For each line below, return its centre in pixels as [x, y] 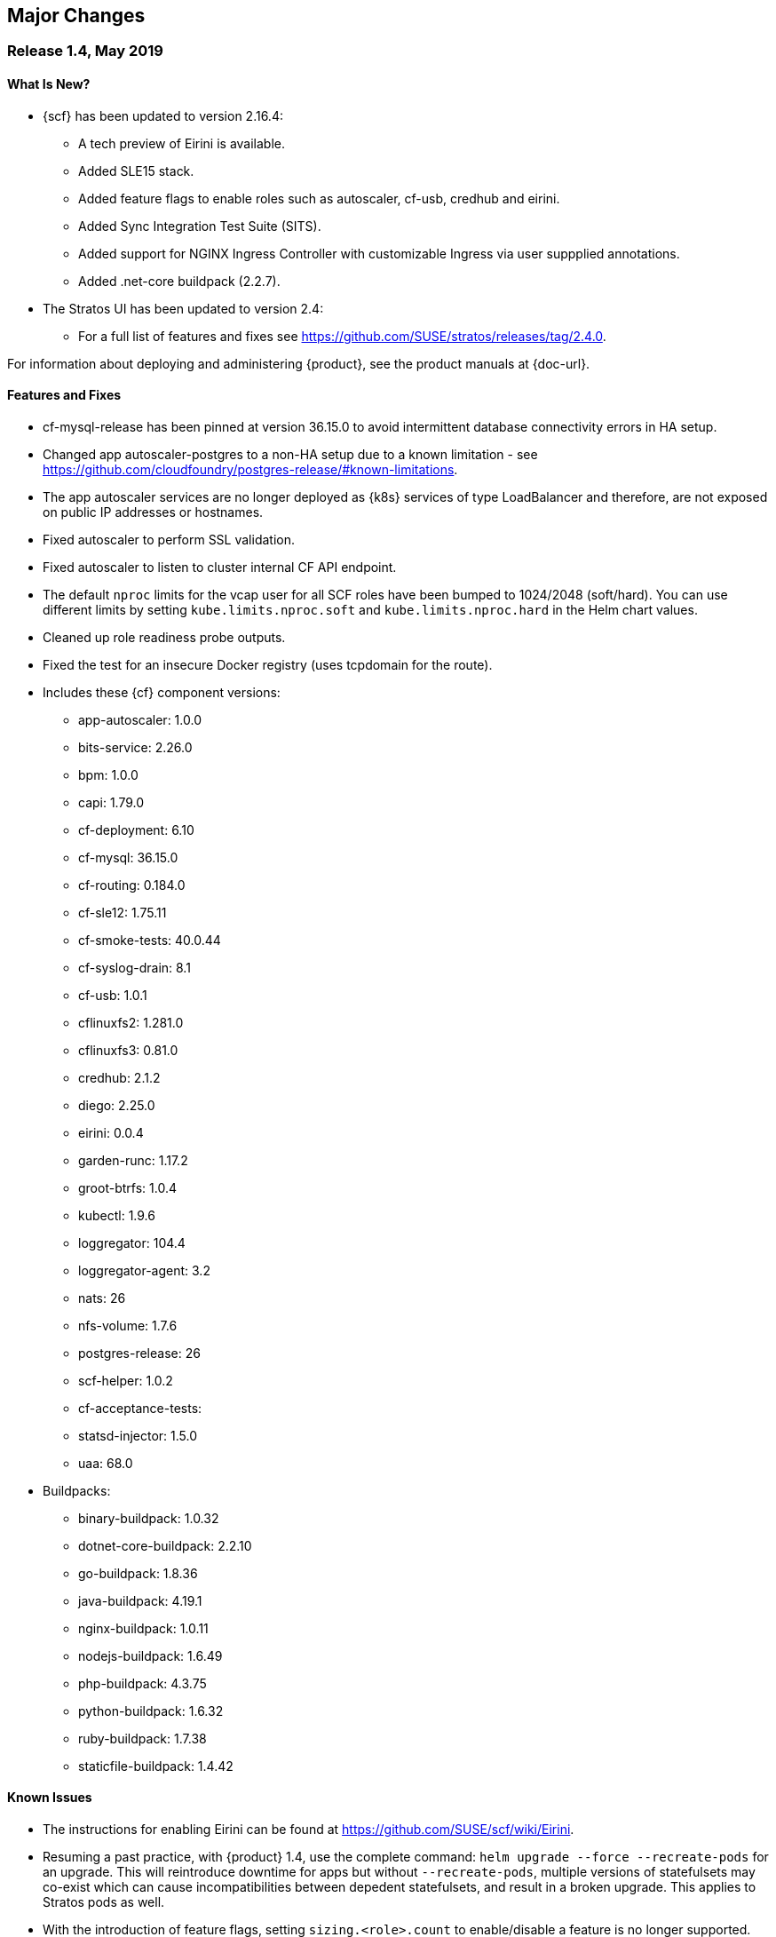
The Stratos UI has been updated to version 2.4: [183, 308]
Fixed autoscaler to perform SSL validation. [169, 539]
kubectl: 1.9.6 [117, 1215]
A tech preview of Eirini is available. [182, 143]
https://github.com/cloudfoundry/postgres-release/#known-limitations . [250, 469]
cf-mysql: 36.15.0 [128, 857]
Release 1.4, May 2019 [85, 51]
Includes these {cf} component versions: [162, 692]
